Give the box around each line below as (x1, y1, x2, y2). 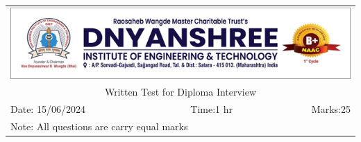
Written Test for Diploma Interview (104, 85, 257, 99)
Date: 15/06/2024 (10, 102, 85, 116)
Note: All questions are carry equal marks (10, 119, 188, 134)
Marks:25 (311, 102, 351, 116)
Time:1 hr (190, 102, 233, 116)
